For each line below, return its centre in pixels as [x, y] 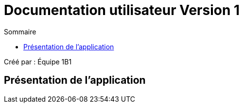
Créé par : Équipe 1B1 [38, 61]
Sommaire [20, 31]
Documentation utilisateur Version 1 [122, 10]
